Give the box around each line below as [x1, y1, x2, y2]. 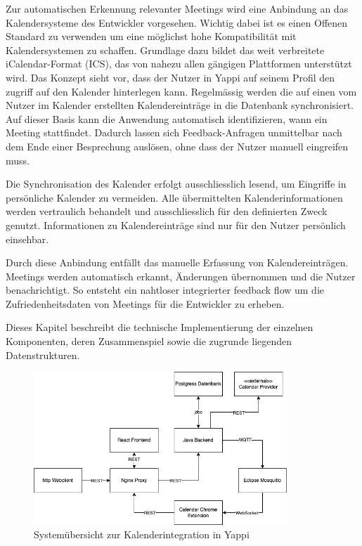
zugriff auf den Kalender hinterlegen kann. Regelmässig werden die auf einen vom [6, 84, 357, 98]
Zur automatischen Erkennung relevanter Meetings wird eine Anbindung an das [6, 1, 349, 15]
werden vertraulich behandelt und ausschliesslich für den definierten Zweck [6, 204, 328, 219]
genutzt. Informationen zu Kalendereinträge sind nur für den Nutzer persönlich [6, 217, 346, 232]
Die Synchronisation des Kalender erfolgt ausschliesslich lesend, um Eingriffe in [6, 176, 347, 191]
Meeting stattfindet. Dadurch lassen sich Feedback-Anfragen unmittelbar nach [6, 125, 342, 140]
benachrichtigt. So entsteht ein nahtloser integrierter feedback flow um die [6, 282, 325, 297]
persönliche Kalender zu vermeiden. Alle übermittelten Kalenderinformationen [6, 190, 343, 204]
